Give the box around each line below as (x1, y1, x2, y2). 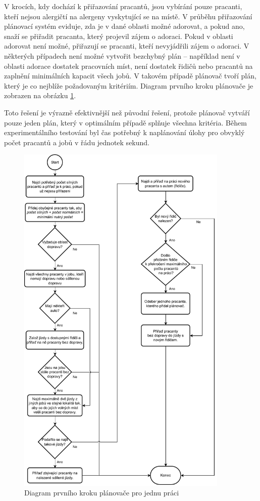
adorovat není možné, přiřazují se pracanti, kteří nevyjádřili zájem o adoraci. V (4, 40, 249, 51)
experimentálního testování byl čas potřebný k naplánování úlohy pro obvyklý (4, 127, 245, 138)
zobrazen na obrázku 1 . (4, 90, 76, 101)
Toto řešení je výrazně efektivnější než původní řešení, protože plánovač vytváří (4, 107, 250, 117)
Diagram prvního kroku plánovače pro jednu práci (24, 487, 179, 498)
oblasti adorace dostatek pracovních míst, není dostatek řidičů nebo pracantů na (4, 60, 253, 71)
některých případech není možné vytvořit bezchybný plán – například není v (4, 50, 240, 61)
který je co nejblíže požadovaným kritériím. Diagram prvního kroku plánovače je (4, 80, 253, 91)
